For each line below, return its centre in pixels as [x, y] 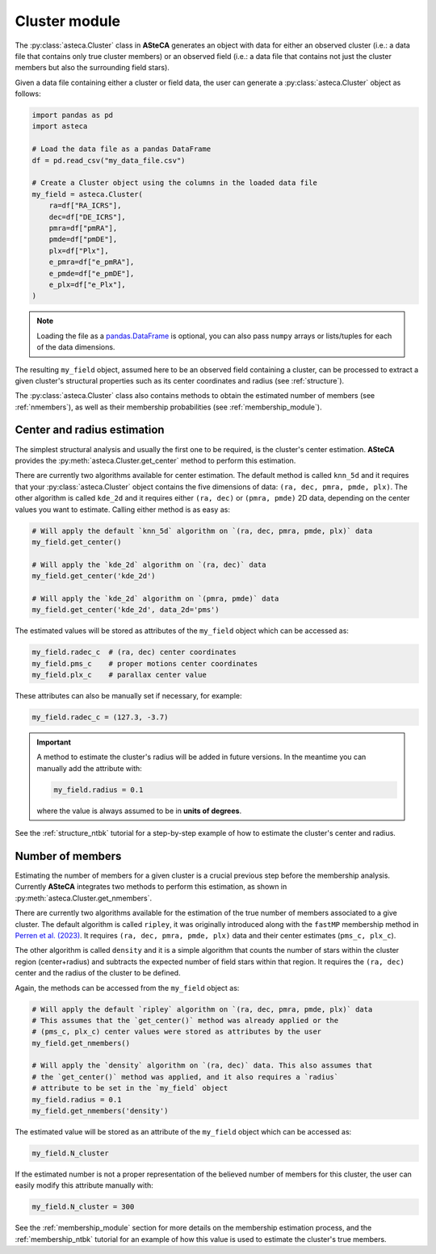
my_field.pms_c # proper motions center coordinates [145, 663]
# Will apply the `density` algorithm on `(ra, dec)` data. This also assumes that [202, 1065]
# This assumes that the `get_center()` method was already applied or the [185, 1020]
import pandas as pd [72, 115]
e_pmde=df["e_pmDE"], [92, 273]
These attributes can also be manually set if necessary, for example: [128, 695]
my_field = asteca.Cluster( [87, 194]
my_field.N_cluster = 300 [83, 1207]
